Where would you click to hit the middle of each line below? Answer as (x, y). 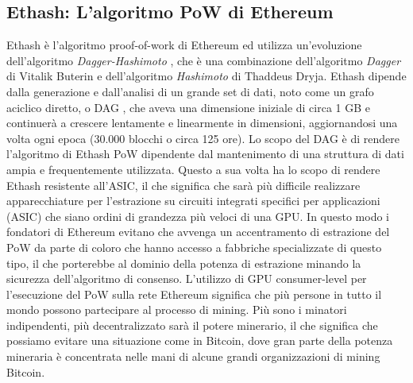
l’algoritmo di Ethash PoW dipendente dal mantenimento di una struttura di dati (205, 154)
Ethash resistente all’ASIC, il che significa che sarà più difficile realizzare (183, 185)
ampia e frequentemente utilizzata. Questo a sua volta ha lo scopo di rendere (193, 169)
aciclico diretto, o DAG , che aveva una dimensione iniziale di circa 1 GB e (189, 107)
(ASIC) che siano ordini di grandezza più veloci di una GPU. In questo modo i (198, 216)
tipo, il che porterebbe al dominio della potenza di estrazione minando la (184, 263)
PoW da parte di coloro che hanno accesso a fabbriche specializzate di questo (194, 247)
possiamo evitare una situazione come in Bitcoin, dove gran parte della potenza (200, 340)
